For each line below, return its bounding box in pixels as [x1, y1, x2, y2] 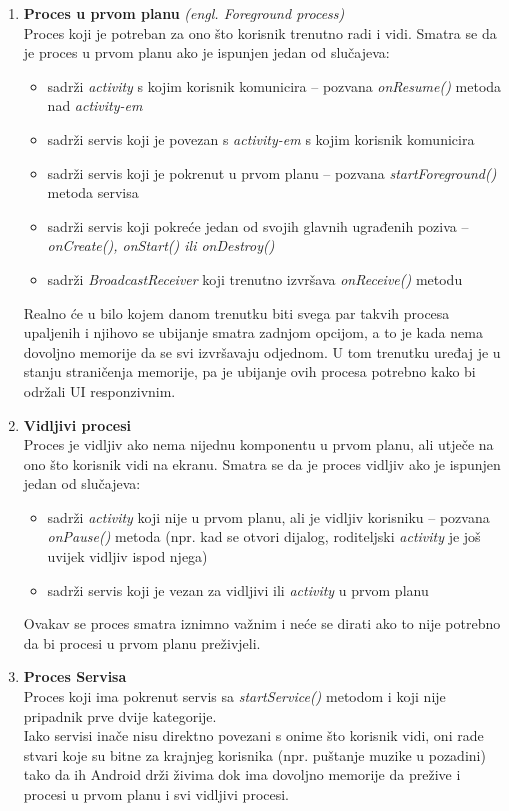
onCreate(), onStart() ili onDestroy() [47, 235, 275, 256]
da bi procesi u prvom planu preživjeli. [23, 632, 261, 653]
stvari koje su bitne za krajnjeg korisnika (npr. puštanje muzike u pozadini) [23, 744, 486, 765]
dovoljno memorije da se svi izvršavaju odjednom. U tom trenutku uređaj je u [23, 341, 501, 362]
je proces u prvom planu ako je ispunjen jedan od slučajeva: [23, 42, 390, 63]
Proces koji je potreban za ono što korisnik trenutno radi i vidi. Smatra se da [23, 22, 497, 43]
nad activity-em [47, 95, 143, 116]
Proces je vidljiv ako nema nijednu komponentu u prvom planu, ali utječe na [23, 434, 494, 455]
